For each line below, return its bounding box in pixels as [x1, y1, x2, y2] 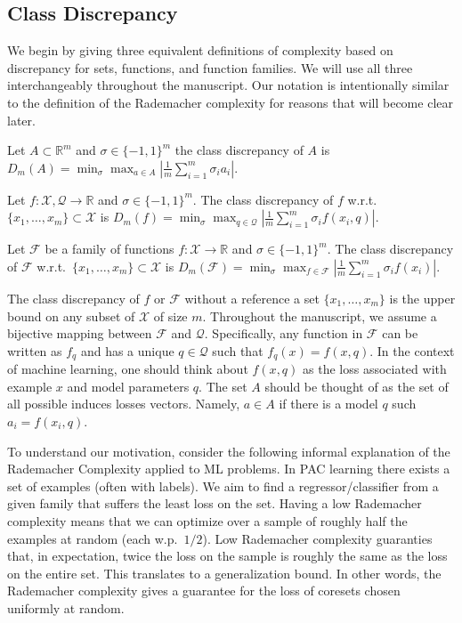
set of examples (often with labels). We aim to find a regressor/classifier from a [7, 476, 439, 495]
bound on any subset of [7, 306, 135, 325]
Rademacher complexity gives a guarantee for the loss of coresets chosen [7, 581, 401, 600]
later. [7, 110, 36, 129]
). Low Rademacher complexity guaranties [202, 529, 433, 547]
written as [7, 341, 62, 360]
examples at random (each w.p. [7, 529, 178, 547]
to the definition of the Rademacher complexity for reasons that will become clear [7, 93, 453, 111]
